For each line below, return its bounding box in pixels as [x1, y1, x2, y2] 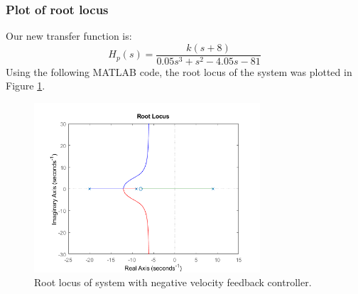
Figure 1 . [6, 78, 45, 93]
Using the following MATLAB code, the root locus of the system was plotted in [6, 64, 352, 79]
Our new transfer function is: [6, 28, 132, 43]
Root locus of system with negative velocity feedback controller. [34, 275, 312, 290]
